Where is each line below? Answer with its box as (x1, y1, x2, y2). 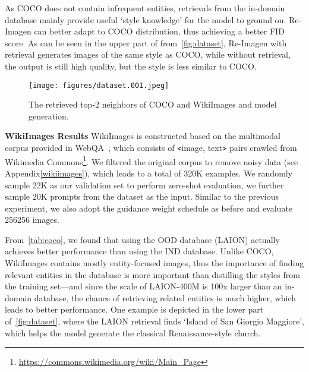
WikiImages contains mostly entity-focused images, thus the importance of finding (5, 257, 304, 269)
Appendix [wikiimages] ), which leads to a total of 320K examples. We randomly (5, 166, 293, 179)
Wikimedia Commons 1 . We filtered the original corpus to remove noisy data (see (5, 153, 298, 168)
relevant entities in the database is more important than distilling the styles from (5, 268, 300, 280)
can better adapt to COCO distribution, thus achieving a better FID (34, 25, 285, 37)
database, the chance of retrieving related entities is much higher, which (34, 291, 296, 304)
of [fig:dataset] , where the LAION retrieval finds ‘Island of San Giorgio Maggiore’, (5, 315, 305, 327)
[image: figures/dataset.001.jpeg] (29, 81, 169, 90)
